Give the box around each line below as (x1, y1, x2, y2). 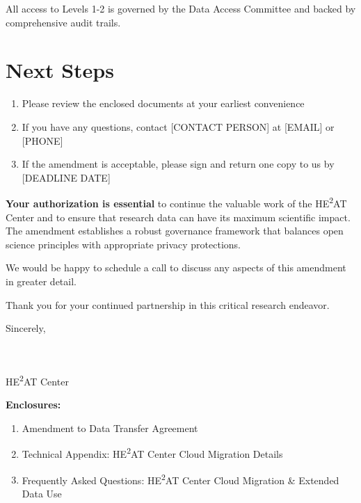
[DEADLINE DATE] (22, 170, 111, 184)
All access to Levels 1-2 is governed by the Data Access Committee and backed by (6, 1, 356, 15)
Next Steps (6, 56, 114, 84)
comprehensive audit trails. (6, 15, 121, 29)
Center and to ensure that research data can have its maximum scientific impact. (6, 209, 351, 224)
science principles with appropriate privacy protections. (6, 237, 241, 251)
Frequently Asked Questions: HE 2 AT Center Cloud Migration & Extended (22, 470, 339, 487)
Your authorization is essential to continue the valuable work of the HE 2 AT (6, 194, 347, 210)
